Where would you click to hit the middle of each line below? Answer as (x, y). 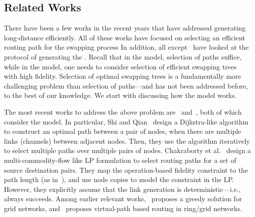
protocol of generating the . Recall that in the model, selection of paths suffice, (123, 56)
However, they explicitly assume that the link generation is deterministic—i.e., (122, 189)
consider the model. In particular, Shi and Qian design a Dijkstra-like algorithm (126, 121)
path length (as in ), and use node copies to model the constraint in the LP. (119, 179)
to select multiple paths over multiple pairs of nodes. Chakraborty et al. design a (127, 150)
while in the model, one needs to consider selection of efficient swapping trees (120, 66)
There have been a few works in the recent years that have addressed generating (125, 28)
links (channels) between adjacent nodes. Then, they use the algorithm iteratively (127, 140)
